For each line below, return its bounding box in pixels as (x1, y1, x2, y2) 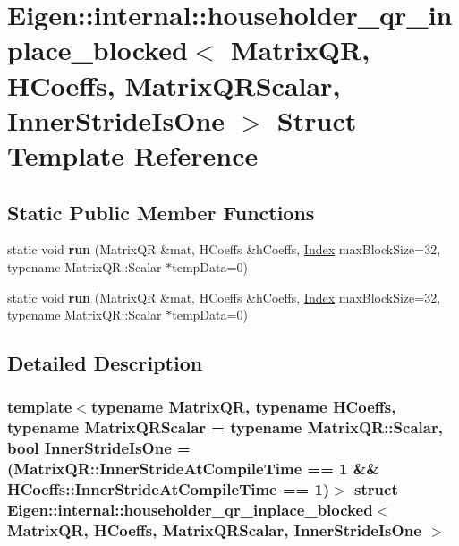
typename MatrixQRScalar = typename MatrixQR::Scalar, (7, 416, 443, 439)
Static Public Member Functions (7, 198, 315, 226)
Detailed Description (7, 349, 203, 377)
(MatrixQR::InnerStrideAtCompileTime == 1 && (7, 457, 379, 480)
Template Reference (7, 136, 259, 173)
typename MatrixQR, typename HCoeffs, (90, 396, 396, 418)
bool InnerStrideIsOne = (7, 437, 191, 459)
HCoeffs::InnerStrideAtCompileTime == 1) (7, 478, 330, 500)
